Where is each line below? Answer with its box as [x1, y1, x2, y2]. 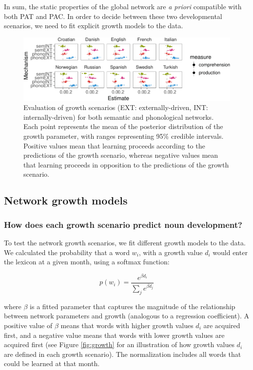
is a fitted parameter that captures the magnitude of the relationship [30, 301, 235, 311]
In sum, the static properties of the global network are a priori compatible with [4, 1, 242, 11]
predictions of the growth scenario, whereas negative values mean [23, 150, 218, 160]
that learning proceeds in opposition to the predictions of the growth [23, 159, 229, 169]
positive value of [4, 320, 53, 330]
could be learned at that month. [4, 358, 100, 369]
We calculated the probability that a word [4, 247, 130, 257]
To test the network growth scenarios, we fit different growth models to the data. [4, 238, 246, 248]
